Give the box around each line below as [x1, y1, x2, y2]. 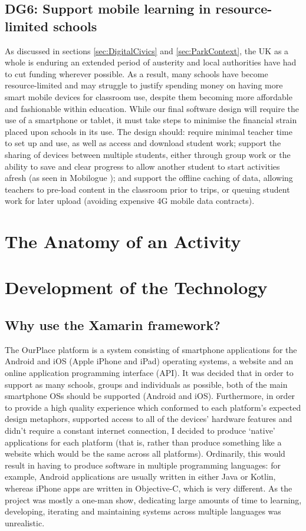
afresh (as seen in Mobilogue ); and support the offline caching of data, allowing [5, 171, 293, 184]
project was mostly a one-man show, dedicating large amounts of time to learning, [5, 493, 302, 506]
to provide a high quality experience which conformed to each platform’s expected [5, 401, 301, 413]
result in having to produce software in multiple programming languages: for [5, 459, 281, 471]
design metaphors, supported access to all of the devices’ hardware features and [5, 413, 292, 425]
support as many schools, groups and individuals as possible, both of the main [5, 378, 288, 390]
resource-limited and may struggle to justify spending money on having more [5, 79, 283, 91]
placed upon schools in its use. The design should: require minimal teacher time [5, 125, 292, 137]
